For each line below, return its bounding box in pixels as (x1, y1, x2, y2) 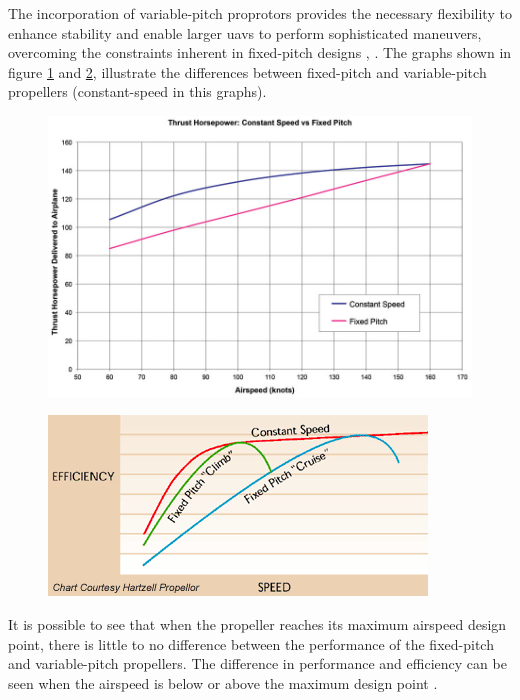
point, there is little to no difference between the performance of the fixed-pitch (8, 633, 494, 654)
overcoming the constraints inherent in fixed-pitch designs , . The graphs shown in (8, 42, 512, 63)
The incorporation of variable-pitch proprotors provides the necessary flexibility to (8, 3, 512, 23)
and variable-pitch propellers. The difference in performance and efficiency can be (8, 653, 507, 674)
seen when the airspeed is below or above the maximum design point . (8, 672, 438, 693)
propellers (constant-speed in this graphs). (8, 81, 267, 102)
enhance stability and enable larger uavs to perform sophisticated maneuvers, (8, 22, 482, 43)
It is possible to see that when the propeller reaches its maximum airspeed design (8, 613, 507, 634)
